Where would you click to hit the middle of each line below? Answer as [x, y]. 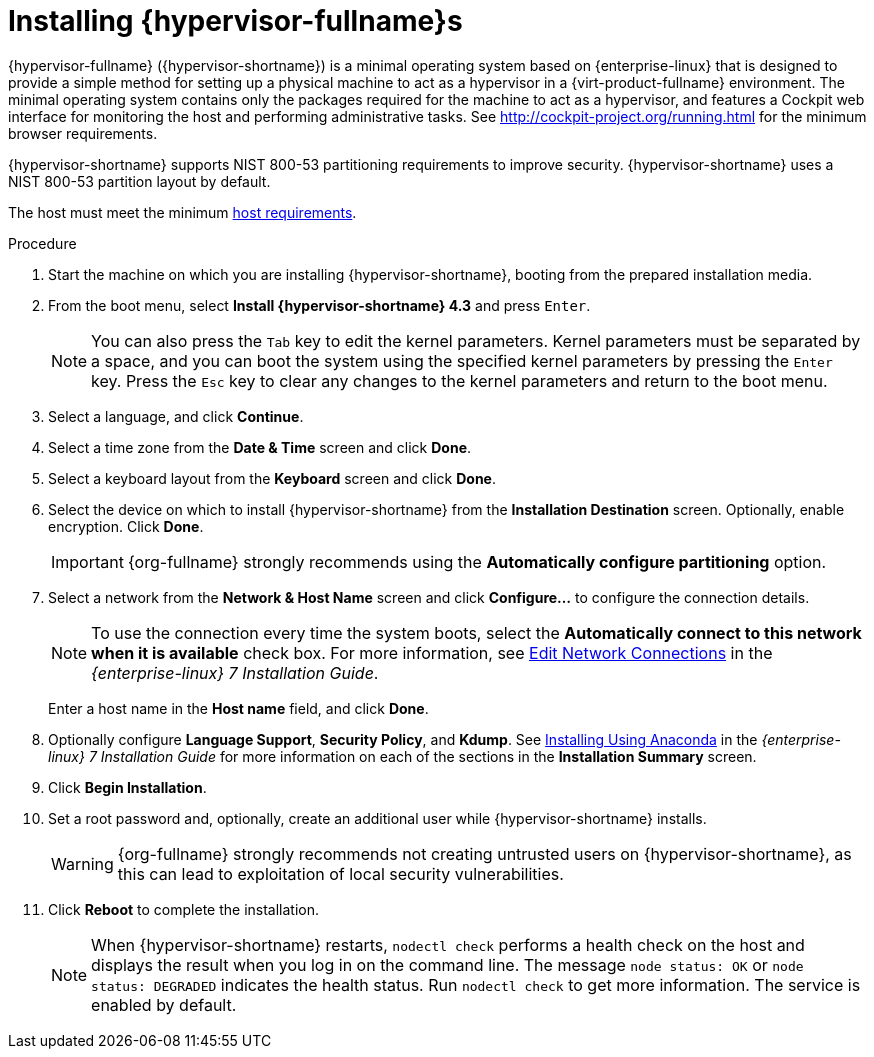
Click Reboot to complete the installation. [184, 909]
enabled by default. [164, 1004]
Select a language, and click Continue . [176, 416]
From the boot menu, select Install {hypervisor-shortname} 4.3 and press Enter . [319, 305]
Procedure [42, 243]
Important [87, 561]
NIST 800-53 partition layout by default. [139, 181]
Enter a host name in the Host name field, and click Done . [238, 708]
